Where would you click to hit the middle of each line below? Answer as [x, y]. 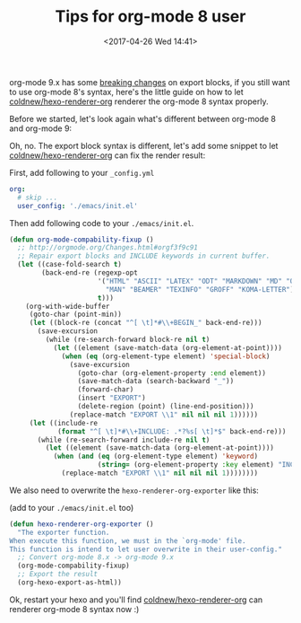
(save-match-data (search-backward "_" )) [156, 382]
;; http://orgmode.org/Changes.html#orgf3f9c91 [108, 248]
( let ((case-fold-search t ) [70, 265]
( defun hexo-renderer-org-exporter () [82, 524]
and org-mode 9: [41, 128]
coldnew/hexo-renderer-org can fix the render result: [107, 155]
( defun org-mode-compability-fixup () [82, 240]
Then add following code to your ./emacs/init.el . [102, 223]
